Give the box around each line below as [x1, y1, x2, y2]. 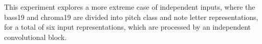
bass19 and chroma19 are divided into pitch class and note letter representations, [4, 11, 258, 22]
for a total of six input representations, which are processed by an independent [4, 21, 251, 32]
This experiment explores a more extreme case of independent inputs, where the [4, 2, 255, 12]
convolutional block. [4, 31, 67, 42]
